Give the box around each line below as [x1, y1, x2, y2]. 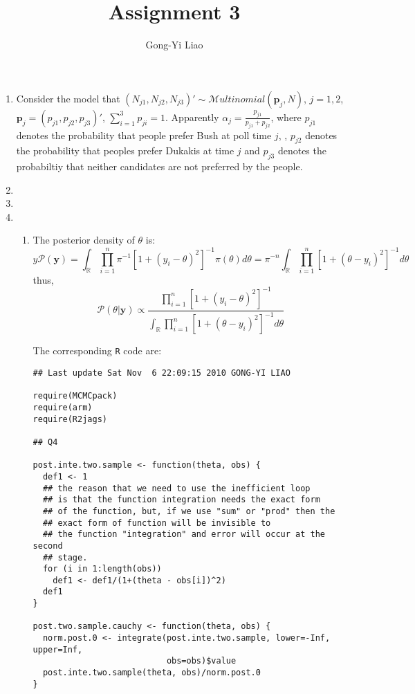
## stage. [42, 552, 88, 563]
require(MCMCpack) [33, 391, 118, 401]
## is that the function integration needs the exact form [42, 495, 320, 505]
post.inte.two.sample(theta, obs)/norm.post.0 [42, 668, 261, 678]
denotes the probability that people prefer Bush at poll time [16, 127, 272, 142]
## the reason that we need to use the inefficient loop [42, 483, 311, 493]
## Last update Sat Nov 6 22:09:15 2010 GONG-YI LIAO [33, 368, 290, 378]
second [33, 540, 63, 551]
